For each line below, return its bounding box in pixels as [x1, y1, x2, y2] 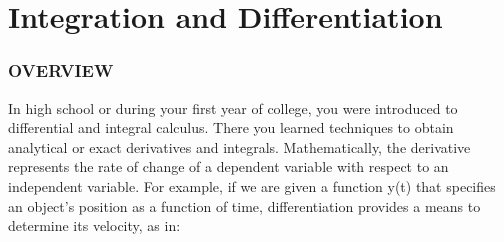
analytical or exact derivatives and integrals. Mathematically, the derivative [8, 136, 471, 157]
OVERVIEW [8, 58, 114, 83]
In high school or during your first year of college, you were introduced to [8, 97, 458, 118]
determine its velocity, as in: [8, 215, 181, 236]
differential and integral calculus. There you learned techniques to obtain [8, 117, 454, 138]
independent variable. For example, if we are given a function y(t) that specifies [8, 175, 496, 196]
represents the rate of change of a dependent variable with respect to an [8, 156, 449, 177]
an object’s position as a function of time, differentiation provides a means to [8, 195, 481, 216]
